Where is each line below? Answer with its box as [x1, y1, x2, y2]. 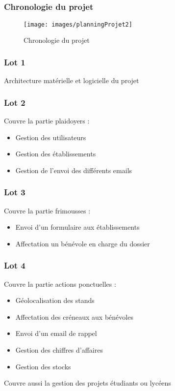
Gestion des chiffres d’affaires [15, 344, 103, 355]
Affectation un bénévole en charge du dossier [15, 238, 150, 248]
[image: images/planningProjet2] [24, 21, 132, 28]
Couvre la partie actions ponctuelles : [4, 278, 116, 289]
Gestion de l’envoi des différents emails [15, 165, 132, 175]
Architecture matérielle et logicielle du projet [4, 75, 139, 86]
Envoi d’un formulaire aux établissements [15, 222, 140, 232]
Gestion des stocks [15, 361, 71, 371]
